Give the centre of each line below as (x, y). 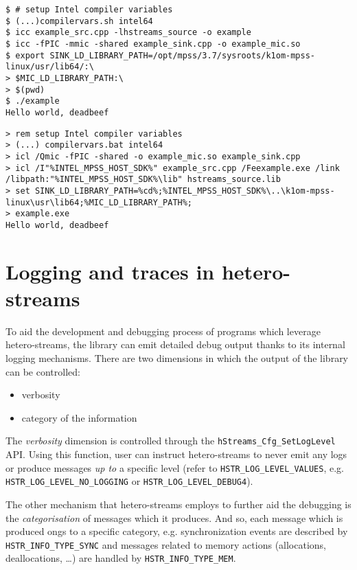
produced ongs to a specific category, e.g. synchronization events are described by (177, 531)
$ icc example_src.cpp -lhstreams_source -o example (128, 33)
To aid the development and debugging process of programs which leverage (163, 331)
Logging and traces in (110, 271)
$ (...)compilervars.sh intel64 (79, 21)
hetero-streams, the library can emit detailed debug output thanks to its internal (175, 344)
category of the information (79, 417)
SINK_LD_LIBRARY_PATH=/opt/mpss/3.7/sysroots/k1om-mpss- (183, 55)
